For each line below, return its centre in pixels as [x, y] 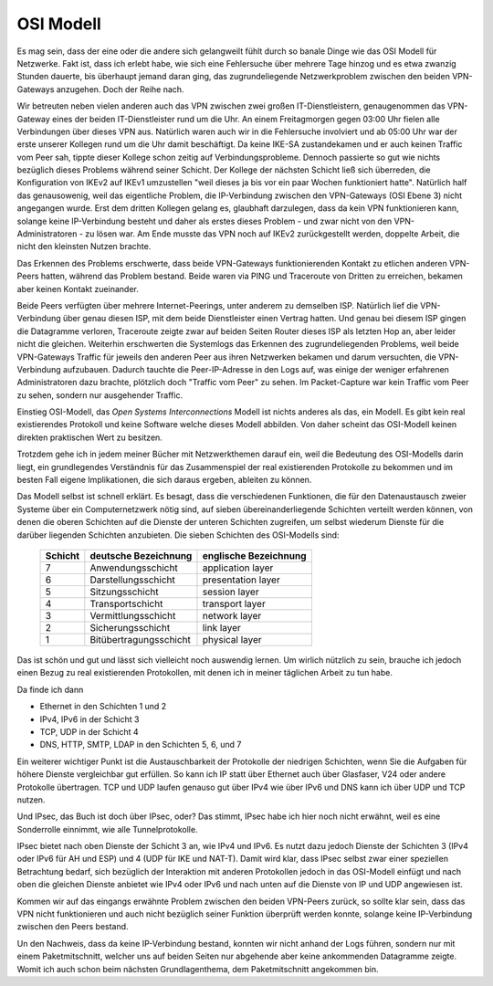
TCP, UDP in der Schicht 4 [89, 731]
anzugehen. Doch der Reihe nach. [120, 89]
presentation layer [241, 580]
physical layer [232, 640]
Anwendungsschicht [134, 568]
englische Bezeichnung [254, 556]
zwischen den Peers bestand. [73, 927]
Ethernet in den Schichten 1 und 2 [103, 707]
